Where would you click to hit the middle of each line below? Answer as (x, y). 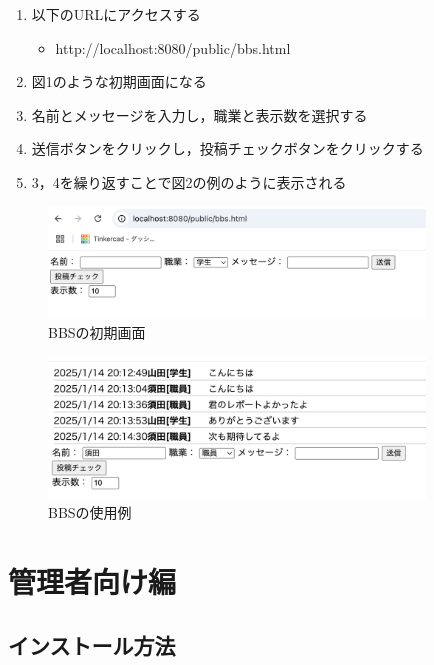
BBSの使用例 (90, 512)
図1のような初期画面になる (119, 81)
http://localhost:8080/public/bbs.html (173, 47)
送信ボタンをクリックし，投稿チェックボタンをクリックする (227, 148)
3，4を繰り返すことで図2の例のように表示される (189, 181)
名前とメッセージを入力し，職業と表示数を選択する (199, 114)
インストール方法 (92, 644)
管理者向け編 (92, 581)
